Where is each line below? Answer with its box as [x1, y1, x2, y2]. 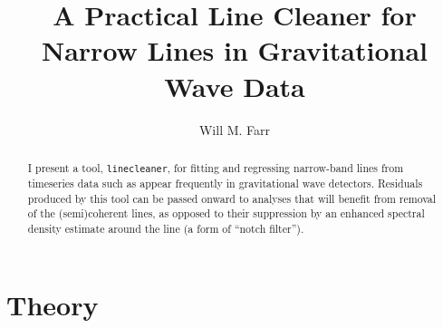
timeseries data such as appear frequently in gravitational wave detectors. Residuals [27, 176, 423, 191]
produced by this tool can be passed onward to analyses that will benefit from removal [27, 190, 437, 206]
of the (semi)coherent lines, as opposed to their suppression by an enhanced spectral [27, 206, 425, 221]
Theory [6, 285, 99, 323]
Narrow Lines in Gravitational [42, 32, 428, 69]
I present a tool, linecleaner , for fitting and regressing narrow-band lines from [27, 159, 404, 175]
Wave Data [164, 67, 305, 104]
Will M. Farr [198, 120, 271, 139]
